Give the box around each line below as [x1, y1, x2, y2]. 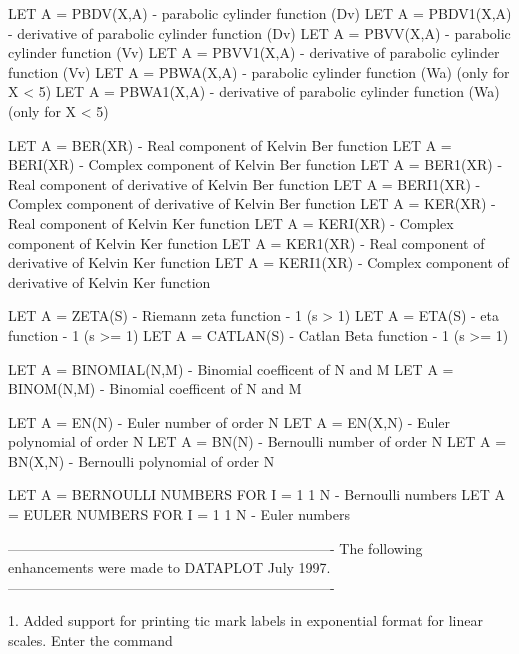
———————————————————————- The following [8, 537, 423, 558]
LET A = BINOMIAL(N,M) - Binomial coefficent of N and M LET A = [8, 358, 454, 379]
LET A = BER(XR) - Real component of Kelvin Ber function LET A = [8, 134, 452, 155]
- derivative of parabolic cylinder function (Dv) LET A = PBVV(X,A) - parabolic [8, 22, 511, 43]
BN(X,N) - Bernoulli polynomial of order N [8, 450, 275, 471]
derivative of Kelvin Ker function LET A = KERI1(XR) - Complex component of [8, 252, 509, 273]
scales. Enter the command [8, 630, 173, 651]
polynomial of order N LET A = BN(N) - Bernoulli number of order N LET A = [8, 431, 507, 452]
